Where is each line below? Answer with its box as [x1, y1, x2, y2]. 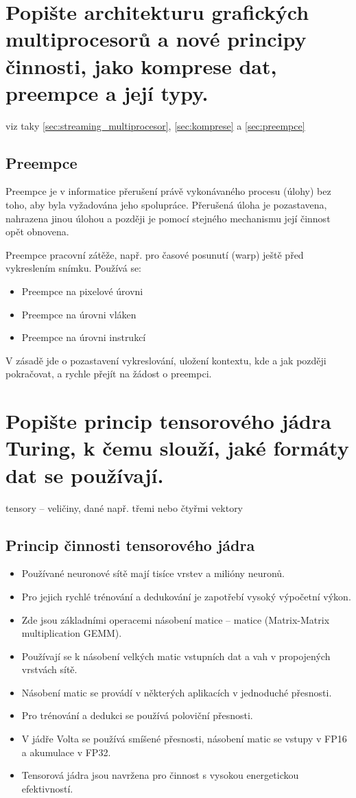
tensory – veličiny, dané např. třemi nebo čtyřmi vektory [5, 500, 244, 515]
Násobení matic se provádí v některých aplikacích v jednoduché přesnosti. [21, 685, 332, 699]
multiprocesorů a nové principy [5, 25, 307, 53]
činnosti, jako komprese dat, [5, 51, 277, 80]
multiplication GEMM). [21, 626, 122, 640]
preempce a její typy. [5, 78, 209, 106]
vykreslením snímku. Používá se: [5, 261, 142, 275]
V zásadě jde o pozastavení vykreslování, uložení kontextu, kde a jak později [5, 353, 327, 367]
